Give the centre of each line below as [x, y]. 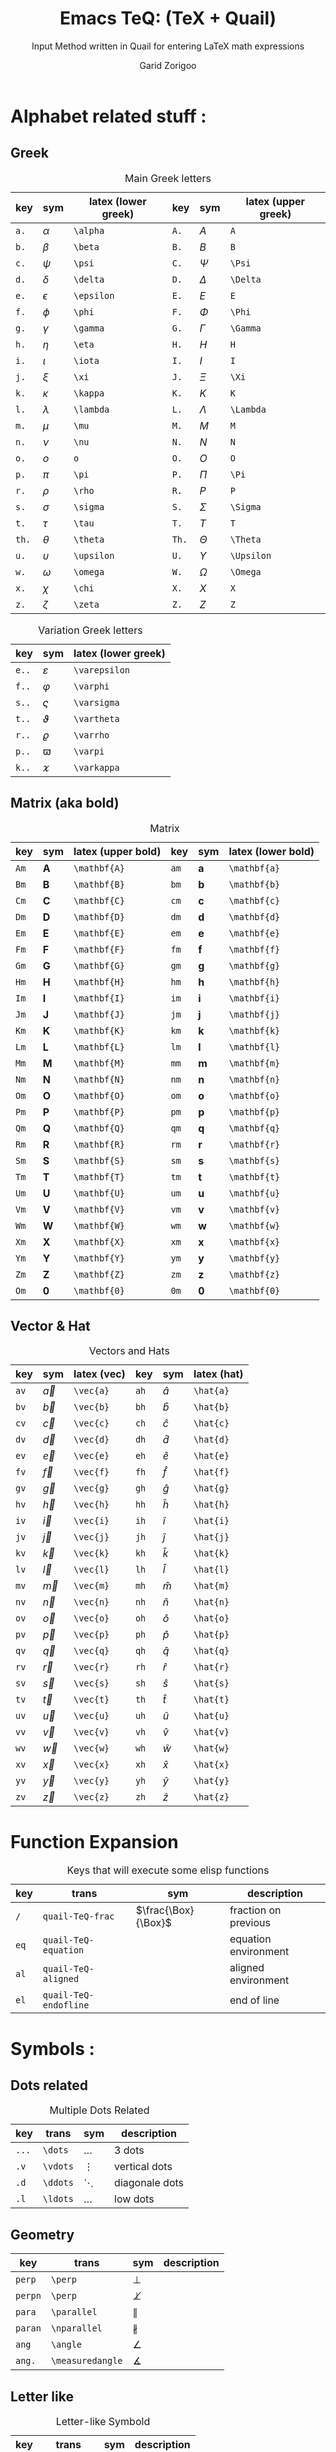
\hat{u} [211, 1716]
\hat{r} [211, 1667]
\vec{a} [91, 1391]
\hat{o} [211, 1618]
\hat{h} [211, 1505]
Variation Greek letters [90, 630]
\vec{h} [91, 1505]
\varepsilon [102, 670]
